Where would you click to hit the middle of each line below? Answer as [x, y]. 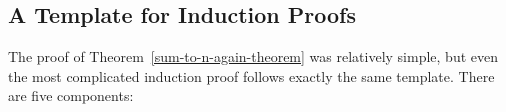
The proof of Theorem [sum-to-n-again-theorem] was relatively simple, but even [253, 56]
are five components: [71, 95]
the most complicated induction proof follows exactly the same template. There [251, 75]
